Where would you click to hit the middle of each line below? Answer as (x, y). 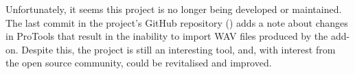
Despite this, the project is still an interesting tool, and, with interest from (179, 49)
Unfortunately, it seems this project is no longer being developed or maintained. (174, 9)
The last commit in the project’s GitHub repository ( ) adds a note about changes (177, 22)
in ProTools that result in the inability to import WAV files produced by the (167, 36)
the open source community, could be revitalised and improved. (139, 63)
